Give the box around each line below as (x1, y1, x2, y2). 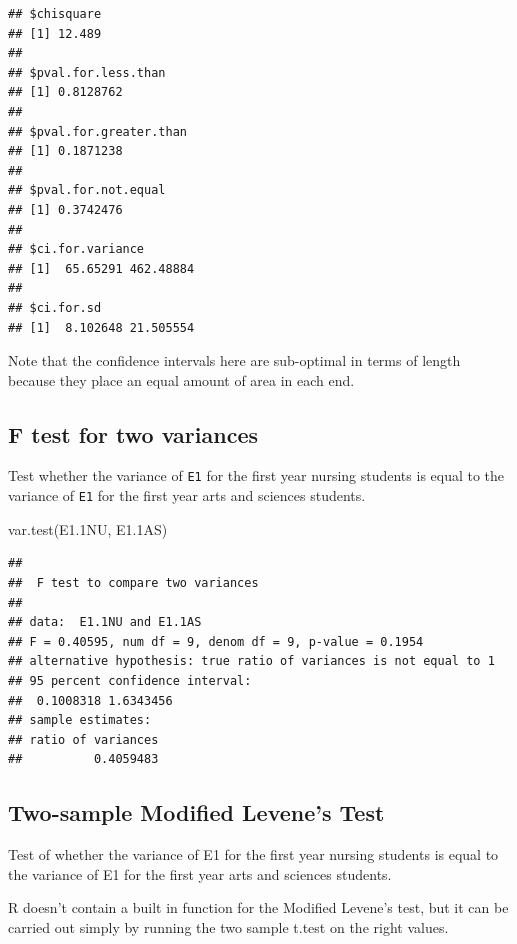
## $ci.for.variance (8, 242, 145, 257)
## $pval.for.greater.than (8, 124, 187, 139)
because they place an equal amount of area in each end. (8, 369, 355, 390)
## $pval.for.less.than (8, 65, 166, 80)
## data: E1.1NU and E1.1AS (8, 615, 202, 630)
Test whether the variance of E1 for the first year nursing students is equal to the (8, 465, 505, 486)
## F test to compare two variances (8, 575, 259, 590)
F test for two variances (8, 418, 259, 449)
